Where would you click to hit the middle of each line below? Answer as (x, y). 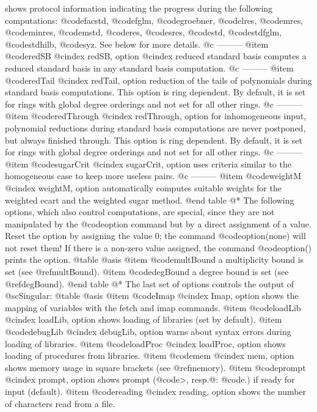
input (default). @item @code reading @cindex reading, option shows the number (156, 391)
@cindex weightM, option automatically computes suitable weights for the (143, 187)
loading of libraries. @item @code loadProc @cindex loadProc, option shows (145, 343)
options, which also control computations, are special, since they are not (140, 212)
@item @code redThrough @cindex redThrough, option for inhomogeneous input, (156, 116)
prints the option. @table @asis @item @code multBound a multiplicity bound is (155, 259)
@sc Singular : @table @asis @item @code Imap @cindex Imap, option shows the (152, 296)
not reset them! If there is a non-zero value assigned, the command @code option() (158, 247)
